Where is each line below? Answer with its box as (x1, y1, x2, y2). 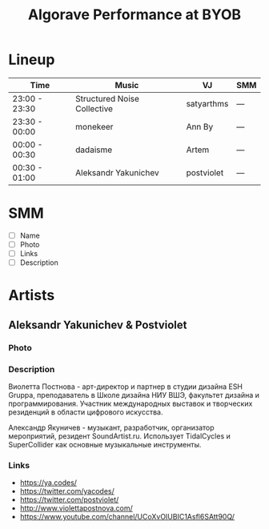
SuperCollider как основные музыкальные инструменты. (8, 439, 202, 449)
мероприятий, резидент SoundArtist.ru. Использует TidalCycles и (8, 431, 231, 441)
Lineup (8, 50, 55, 69)
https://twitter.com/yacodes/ (19, 487, 114, 496)
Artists (8, 287, 55, 305)
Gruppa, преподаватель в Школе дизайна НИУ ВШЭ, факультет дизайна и (8, 390, 260, 399)
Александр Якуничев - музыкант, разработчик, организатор (8, 423, 215, 432)
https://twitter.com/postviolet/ (19, 495, 119, 505)
